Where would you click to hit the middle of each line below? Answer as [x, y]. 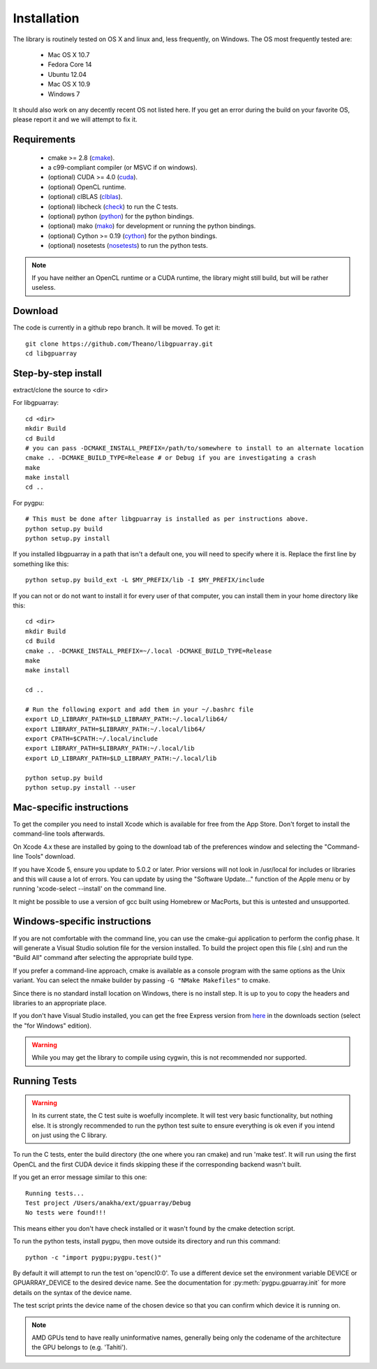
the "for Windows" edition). [52, 1026]
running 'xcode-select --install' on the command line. [90, 889]
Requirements [44, 140]
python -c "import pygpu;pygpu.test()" [94, 1257]
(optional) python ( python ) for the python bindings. [121, 216]
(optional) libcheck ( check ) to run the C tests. [113, 207]
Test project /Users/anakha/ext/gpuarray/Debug [108, 1203]
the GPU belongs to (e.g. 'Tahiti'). [80, 1347]
